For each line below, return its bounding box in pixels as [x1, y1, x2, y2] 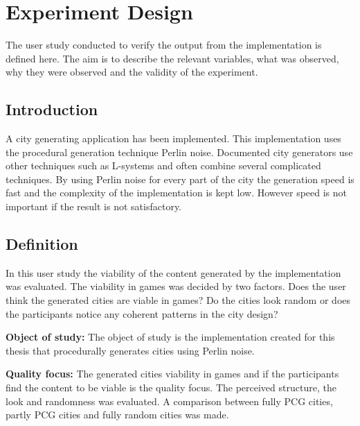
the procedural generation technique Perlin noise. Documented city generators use [6, 144, 353, 159]
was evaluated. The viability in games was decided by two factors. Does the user [6, 279, 346, 293]
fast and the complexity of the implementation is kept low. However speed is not [6, 185, 348, 200]
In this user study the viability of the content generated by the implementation [6, 265, 341, 280]
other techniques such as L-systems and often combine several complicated [6, 158, 321, 173]
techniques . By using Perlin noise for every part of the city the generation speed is [6, 171, 354, 186]
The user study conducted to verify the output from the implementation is [6, 37, 322, 52]
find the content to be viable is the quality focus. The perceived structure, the [6, 380, 336, 395]
